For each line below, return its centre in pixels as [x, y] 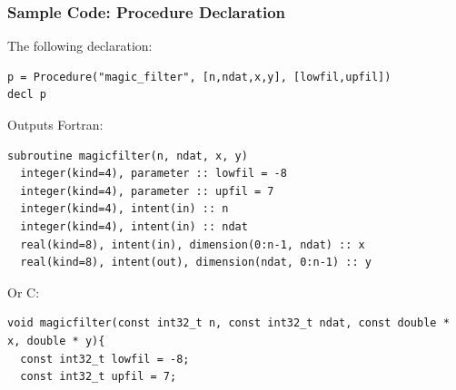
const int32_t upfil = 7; [99, 377]
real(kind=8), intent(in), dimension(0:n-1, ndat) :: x [193, 244]
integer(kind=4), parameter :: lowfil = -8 [154, 174]
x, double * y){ [56, 341]
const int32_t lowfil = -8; [105, 359]
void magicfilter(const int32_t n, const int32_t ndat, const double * [228, 323]
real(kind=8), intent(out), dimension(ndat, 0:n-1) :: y [196, 263]
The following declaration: [80, 46]
